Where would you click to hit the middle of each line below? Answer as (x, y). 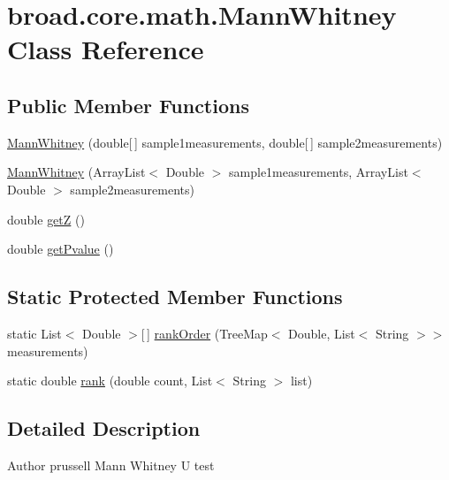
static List (34, 333)
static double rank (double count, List (110, 381)
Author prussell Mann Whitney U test (111, 465)
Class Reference (106, 49)
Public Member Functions (128, 105)
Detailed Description (104, 428)
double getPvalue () (61, 249)
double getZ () (46, 219)
